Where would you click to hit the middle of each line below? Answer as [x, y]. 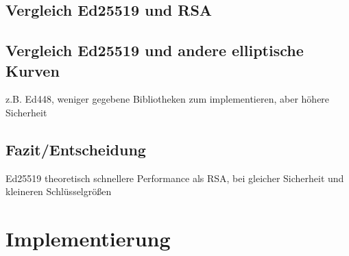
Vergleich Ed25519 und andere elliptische [155, 50]
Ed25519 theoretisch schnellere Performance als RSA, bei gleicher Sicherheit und [175, 178]
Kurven [33, 70]
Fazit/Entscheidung [76, 149]
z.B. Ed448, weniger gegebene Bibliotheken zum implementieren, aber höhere [168, 99]
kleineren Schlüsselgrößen [59, 191]
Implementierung [88, 239]
